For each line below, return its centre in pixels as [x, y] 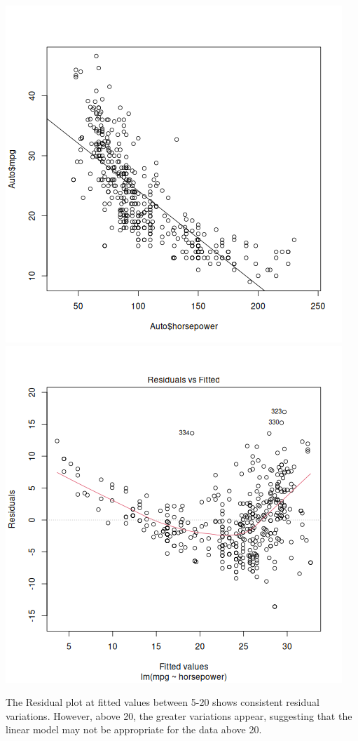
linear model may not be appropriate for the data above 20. [134, 729]
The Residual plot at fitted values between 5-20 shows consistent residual [163, 702]
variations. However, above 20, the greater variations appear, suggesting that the [179, 715]
